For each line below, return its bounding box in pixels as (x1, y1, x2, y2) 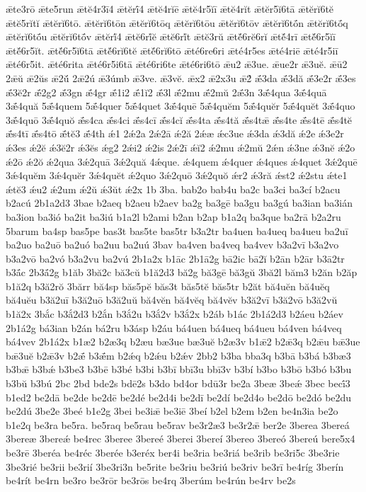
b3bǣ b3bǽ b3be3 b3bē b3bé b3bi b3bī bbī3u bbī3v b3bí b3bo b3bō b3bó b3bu (6, 362, 352, 377)
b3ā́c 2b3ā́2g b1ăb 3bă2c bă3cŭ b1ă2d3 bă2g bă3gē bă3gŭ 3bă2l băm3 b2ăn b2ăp (6, 265, 358, 280)
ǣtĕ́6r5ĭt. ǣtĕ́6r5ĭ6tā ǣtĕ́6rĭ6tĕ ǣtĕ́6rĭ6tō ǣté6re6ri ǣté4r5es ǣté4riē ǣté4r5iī (6, 42, 338, 57)
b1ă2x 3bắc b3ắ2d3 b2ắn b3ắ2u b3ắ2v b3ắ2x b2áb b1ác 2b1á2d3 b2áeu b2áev (6, 307, 343, 321)
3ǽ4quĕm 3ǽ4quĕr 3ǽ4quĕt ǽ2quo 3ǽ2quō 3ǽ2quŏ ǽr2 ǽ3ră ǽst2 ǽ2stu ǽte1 (6, 168, 348, 183)
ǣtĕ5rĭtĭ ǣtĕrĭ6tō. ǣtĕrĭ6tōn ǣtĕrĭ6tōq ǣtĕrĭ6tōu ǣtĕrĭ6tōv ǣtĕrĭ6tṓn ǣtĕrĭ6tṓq (6, 15, 348, 30)
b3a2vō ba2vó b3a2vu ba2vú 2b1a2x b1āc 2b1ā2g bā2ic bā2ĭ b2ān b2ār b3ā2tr (6, 251, 345, 265)
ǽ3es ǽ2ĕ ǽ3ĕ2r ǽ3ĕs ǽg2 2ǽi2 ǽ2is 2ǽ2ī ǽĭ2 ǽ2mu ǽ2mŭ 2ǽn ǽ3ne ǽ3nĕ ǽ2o (6, 139, 355, 154)
